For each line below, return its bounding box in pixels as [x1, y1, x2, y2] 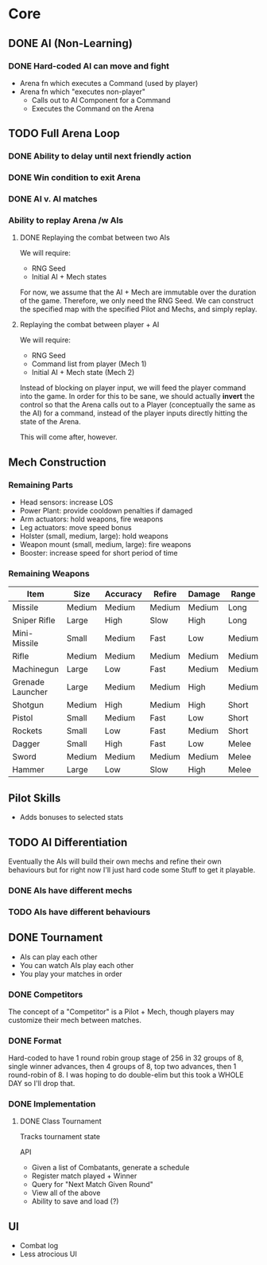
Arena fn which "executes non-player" [19, 87, 145, 96]
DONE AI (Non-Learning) [8, 37, 133, 50]
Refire [153, 588, 177, 599]
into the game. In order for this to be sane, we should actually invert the [19, 392, 256, 401]
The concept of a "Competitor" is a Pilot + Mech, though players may [8, 1006, 234, 1016]
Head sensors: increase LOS [19, 498, 114, 507]
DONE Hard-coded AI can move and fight [8, 61, 169, 72]
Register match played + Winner [31, 1171, 137, 1181]
